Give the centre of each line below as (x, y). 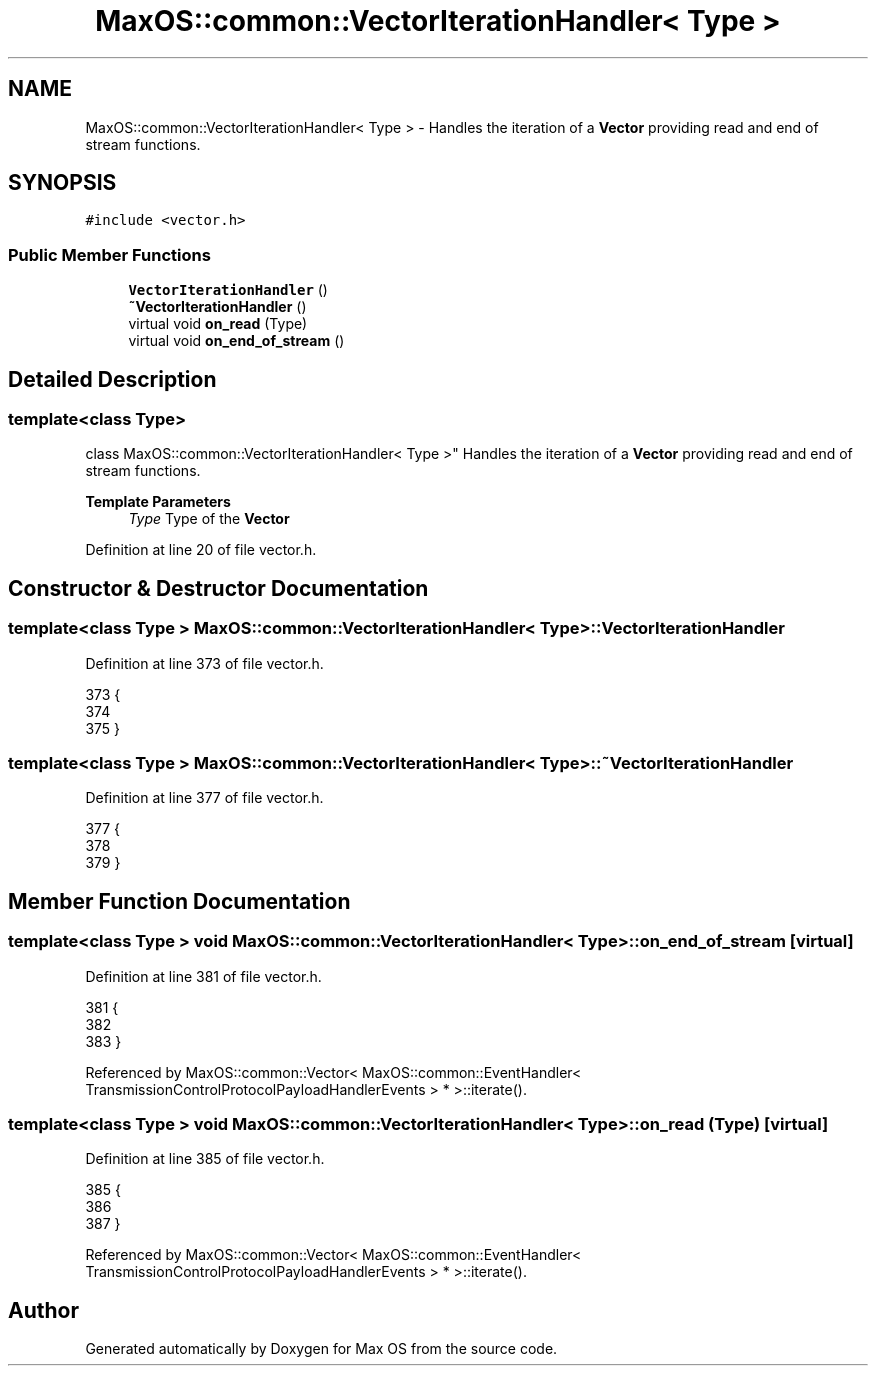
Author (43, 1310)
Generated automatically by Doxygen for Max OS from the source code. (321, 1349)
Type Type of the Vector (209, 519)
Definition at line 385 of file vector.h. (205, 1159)
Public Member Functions (109, 254)
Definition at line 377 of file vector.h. (204, 798)
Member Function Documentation (179, 901)
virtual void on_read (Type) (218, 324)
